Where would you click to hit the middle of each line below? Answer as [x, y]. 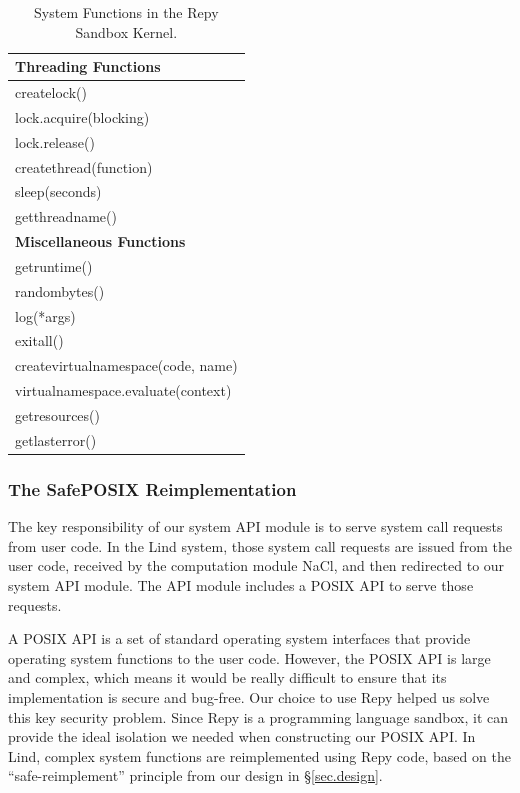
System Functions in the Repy [126, 12]
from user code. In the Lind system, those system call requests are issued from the [260, 545]
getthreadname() [66, 216]
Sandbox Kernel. [126, 31]
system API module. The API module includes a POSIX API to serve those [241, 584]
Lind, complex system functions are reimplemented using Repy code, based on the [259, 755]
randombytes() [60, 290]
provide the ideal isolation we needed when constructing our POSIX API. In [242, 736]
